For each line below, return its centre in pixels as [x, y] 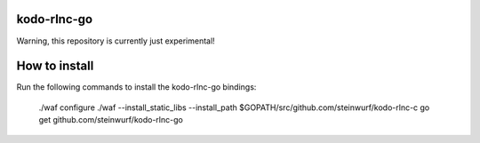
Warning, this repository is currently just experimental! [116, 41]
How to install [55, 66]
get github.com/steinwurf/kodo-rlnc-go [111, 120]
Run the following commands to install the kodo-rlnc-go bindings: [136, 87]
